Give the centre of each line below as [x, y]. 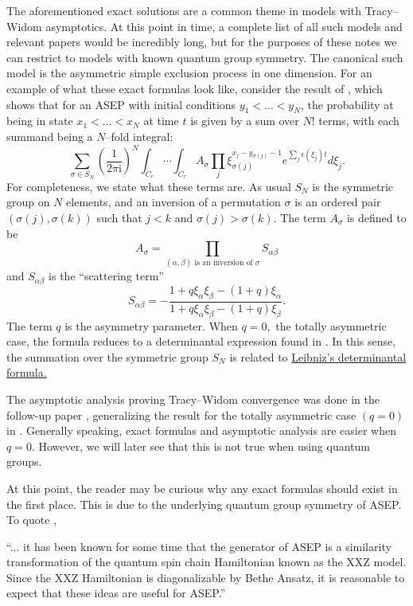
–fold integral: [139, 136]
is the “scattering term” [106, 276]
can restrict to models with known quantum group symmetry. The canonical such [205, 57]
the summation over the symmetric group [107, 356]
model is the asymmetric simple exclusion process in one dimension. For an [189, 73]
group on [28, 202]
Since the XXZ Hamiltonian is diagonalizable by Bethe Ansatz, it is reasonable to [206, 577]
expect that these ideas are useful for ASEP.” [116, 593]
